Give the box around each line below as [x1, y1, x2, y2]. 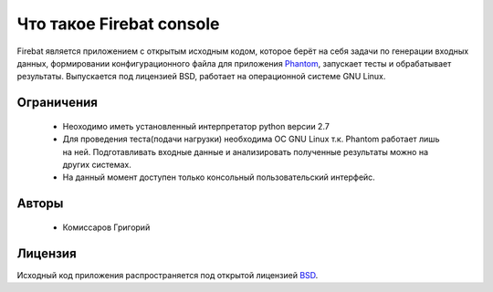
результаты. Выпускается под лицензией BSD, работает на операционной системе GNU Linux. [16, 71, 386, 82]
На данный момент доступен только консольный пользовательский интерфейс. [62, 172, 376, 182]
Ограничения [16, 95, 98, 110]
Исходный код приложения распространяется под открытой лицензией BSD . [16, 269, 319, 280]
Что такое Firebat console [16, 14, 220, 34]
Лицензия [16, 245, 77, 261]
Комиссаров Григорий [62, 222, 151, 233]
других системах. [62, 159, 131, 170]
